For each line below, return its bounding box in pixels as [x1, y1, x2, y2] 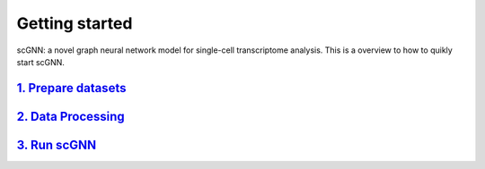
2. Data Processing [16, 108, 125, 124]
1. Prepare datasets [16, 80, 127, 96]
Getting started [16, 13, 133, 33]
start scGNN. [16, 56, 65, 67]
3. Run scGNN [16, 137, 97, 152]
